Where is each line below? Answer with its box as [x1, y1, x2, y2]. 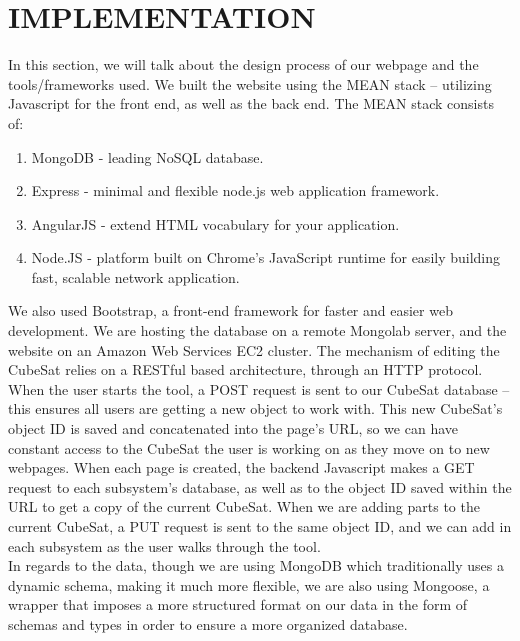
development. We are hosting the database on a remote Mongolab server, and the [8, 320, 507, 341]
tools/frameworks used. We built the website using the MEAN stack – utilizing [8, 73, 492, 94]
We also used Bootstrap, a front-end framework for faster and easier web [8, 300, 453, 321]
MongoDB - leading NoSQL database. [31, 146, 264, 167]
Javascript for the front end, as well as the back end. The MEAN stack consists [8, 93, 494, 114]
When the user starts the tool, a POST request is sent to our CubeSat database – [8, 378, 510, 399]
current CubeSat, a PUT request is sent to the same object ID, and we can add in [8, 516, 512, 536]
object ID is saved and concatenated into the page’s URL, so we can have [8, 418, 458, 439]
